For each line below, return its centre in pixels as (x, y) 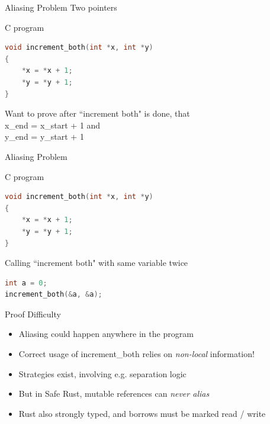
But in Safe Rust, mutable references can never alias (114, 394)
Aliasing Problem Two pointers (61, 7)
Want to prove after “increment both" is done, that (97, 113)
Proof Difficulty (33, 314)
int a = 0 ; (26, 283)
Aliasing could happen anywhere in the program (106, 334)
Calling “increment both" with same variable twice (97, 263)
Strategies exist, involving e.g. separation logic (102, 373)
